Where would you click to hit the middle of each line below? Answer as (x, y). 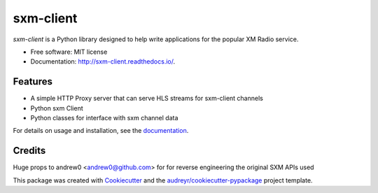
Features (33, 81)
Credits (29, 151)
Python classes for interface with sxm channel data (104, 118)
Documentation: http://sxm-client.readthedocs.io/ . (103, 62)
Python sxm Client (57, 108)
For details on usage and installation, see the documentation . (101, 131)
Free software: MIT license (69, 52)
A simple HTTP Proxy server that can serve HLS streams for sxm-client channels (147, 99)
